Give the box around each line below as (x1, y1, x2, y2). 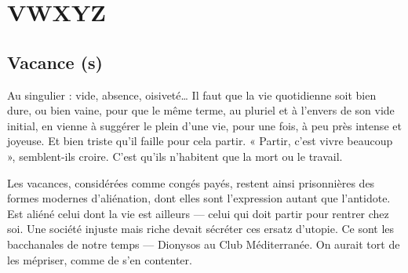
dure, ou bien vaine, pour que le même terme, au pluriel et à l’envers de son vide (7, 102, 395, 118)
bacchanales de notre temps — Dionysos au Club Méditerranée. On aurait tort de (7, 235, 400, 252)
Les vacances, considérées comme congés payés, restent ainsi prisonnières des (7, 174, 375, 191)
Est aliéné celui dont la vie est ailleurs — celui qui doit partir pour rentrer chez (7, 205, 389, 221)
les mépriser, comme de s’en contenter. (7, 251, 192, 268)
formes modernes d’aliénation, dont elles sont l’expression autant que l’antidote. (7, 190, 391, 206)
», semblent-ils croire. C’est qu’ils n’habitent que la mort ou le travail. (7, 147, 343, 164)
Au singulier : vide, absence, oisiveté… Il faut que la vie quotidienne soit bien (7, 86, 377, 103)
